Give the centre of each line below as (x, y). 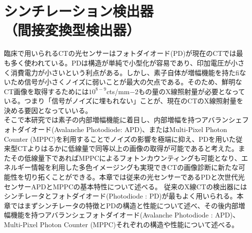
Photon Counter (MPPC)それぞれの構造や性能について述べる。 (139, 224)
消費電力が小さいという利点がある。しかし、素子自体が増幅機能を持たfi (125, 72)
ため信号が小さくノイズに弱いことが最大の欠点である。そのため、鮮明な (126, 82)
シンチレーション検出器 (79, 11)
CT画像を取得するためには (46, 91)
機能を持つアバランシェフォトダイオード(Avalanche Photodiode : (112, 215)
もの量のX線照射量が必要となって (192, 91)
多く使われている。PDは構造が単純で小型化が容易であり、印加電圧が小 (124, 62)
